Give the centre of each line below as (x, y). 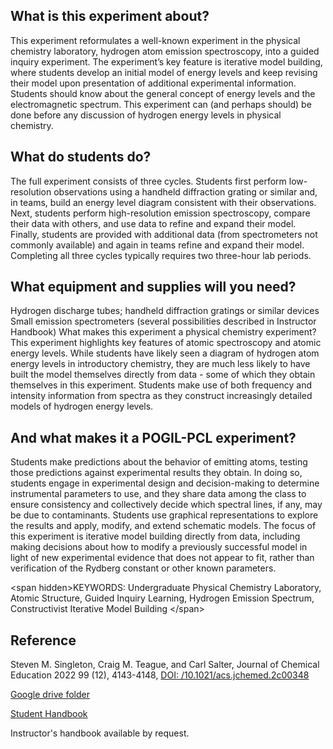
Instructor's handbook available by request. (100, 733)
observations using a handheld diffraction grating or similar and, (185, 191)
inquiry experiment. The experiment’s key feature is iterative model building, (166, 61)
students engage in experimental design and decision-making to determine (165, 483)
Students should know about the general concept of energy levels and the (163, 93)
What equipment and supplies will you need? (153, 287)
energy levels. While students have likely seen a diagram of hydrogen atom (165, 353)
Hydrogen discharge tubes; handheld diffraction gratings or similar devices (165, 311)
